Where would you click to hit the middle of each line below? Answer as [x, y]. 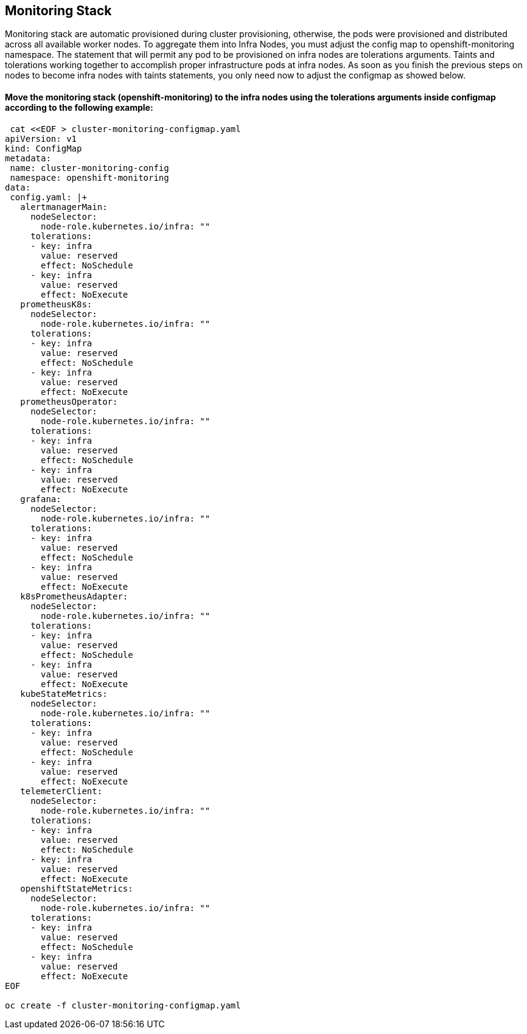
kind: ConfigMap [44, 148]
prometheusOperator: [69, 401]
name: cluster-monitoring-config [89, 168]
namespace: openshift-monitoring [89, 177]
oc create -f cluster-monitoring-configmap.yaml [123, 1005]
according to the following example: [79, 108]
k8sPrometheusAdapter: [74, 596]
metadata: [28, 158]
